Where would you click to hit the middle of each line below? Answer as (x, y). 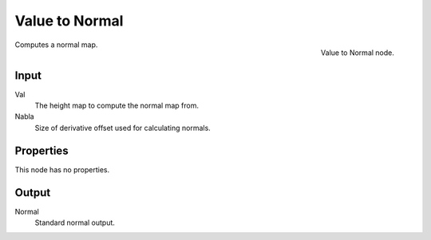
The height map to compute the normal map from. (117, 106)
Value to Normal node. (357, 53)
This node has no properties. (62, 169)
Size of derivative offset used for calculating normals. (123, 128)
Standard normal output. (75, 222)
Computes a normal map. (56, 45)
